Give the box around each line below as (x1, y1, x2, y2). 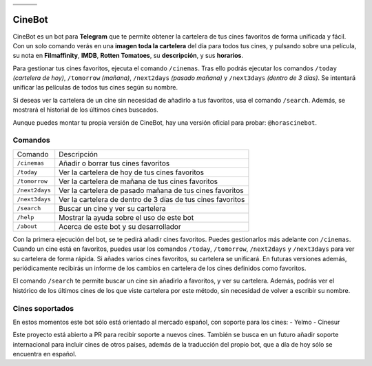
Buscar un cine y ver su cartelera (59, 203, 166, 213)
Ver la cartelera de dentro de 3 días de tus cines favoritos (59, 194, 245, 204)
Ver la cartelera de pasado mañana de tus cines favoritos (59, 185, 244, 195)
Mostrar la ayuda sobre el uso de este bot (59, 212, 194, 222)
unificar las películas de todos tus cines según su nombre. (12, 83, 178, 92)
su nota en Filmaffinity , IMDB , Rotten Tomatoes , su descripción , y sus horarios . (12, 52, 244, 60)
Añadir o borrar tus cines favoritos (59, 159, 170, 168)
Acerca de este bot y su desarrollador (59, 221, 182, 231)
